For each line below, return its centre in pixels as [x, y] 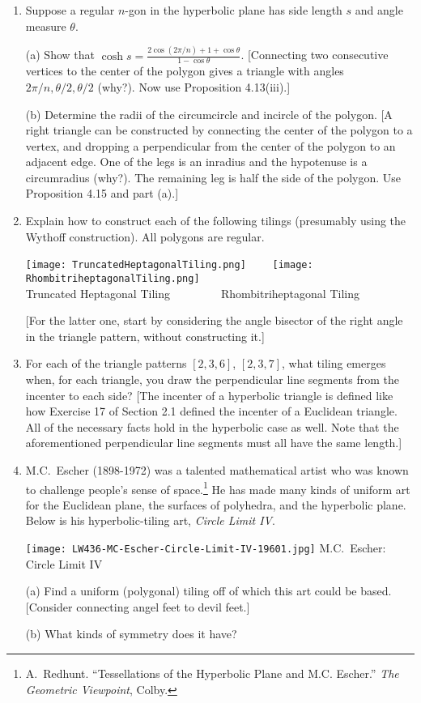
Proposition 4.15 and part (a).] [102, 193]
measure [46, 26]
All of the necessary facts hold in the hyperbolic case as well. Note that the [212, 426]
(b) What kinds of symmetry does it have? [131, 634]
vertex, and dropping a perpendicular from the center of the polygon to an [210, 145]
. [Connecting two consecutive [315, 55]
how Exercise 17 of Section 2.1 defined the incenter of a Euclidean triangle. [211, 411]
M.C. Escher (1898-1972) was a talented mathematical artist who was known [217, 469]
